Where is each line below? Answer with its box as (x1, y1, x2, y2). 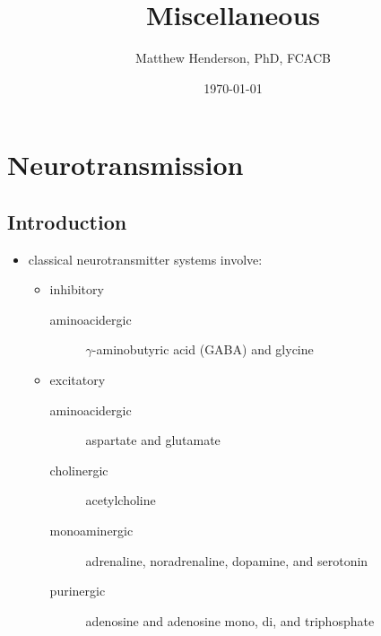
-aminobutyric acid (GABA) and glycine (91, 340, 314, 359)
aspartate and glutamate (85, 431, 221, 449)
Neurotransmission (7, 146, 244, 183)
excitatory (49, 370, 106, 389)
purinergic (49, 581, 106, 600)
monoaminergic (49, 521, 134, 540)
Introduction (7, 207, 127, 235)
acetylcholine (85, 491, 156, 510)
